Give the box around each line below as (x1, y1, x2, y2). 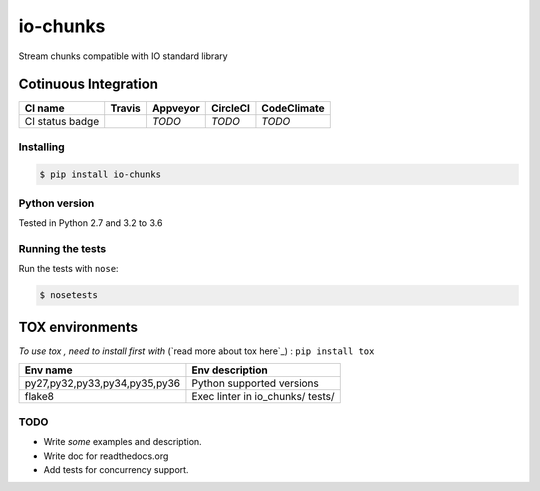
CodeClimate (261, 101, 325, 115)
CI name (24, 101, 65, 115)
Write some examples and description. (43, 436, 202, 448)
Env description (191, 363, 269, 377)
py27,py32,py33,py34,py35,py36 (24, 376, 180, 390)
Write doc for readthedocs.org (43, 450, 169, 462)
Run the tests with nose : (18, 263, 119, 275)
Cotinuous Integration (18, 76, 159, 93)
